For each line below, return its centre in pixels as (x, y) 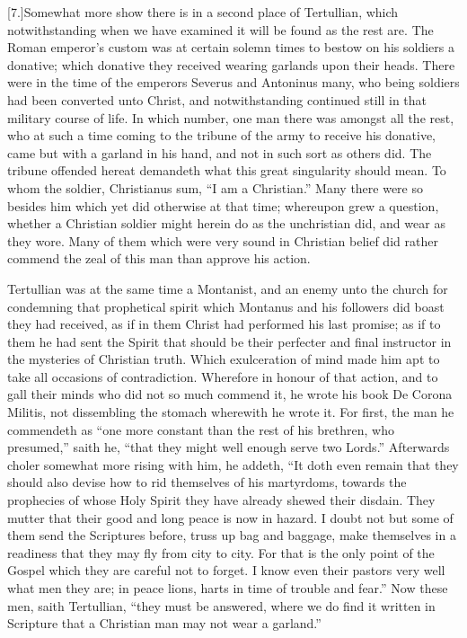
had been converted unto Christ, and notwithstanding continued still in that (217, 99)
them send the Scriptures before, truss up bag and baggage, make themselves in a (232, 535)
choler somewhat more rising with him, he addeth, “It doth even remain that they (233, 464)
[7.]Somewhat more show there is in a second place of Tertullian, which (203, 12)
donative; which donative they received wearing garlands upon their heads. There (231, 64)
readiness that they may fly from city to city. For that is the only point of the (221, 552)
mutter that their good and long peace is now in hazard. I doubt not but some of (230, 517)
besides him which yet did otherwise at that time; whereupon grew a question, (223, 205)
